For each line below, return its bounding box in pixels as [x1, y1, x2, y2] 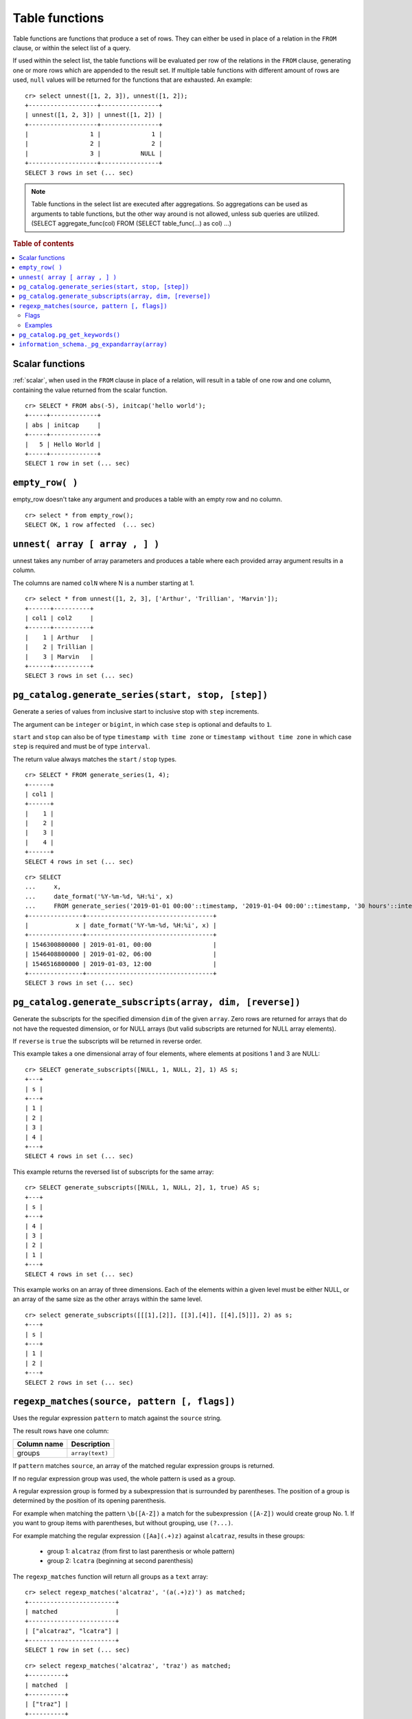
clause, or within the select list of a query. [12, 43, 131, 52]
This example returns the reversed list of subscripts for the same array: [12, 1168, 214, 1176]
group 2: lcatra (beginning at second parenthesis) [47, 1557, 194, 1565]
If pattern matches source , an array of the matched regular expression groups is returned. [12, 1462, 275, 1470]
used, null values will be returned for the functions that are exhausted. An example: [12, 76, 252, 84]
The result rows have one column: [12, 1427, 109, 1435]
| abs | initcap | [25, 421, 102, 429]
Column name [16, 1439, 64, 1449]
